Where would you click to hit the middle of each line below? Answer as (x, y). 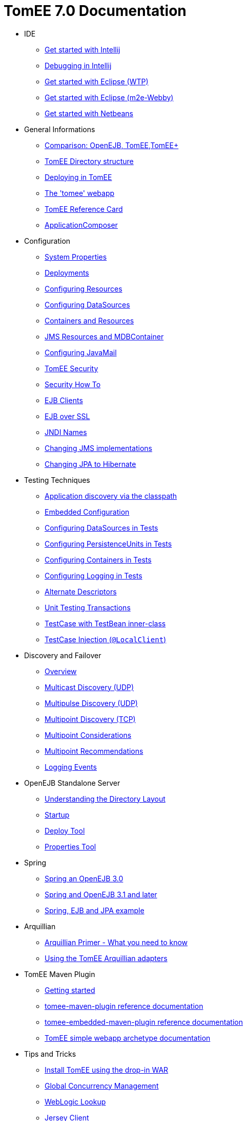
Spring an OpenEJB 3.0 (84, 878)
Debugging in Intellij (78, 65)
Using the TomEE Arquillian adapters (106, 958)
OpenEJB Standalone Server (72, 783)
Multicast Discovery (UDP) (89, 687)
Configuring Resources (84, 288)
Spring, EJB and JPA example (95, 910)
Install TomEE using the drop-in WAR (107, 1070)
